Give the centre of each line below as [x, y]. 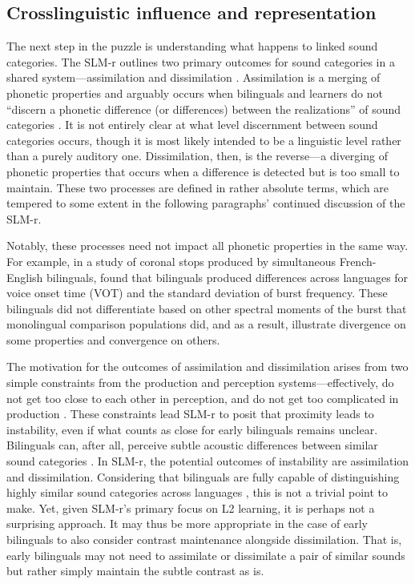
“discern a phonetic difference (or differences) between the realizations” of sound [204, 109]
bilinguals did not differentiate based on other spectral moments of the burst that [207, 308]
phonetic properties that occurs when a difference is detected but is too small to [203, 171]
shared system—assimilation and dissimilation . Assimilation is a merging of [193, 77]
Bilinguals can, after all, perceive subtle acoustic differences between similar [192, 445]
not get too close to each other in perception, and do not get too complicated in [203, 398]
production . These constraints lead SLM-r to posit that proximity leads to [190, 414]
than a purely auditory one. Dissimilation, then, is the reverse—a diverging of [197, 156]
